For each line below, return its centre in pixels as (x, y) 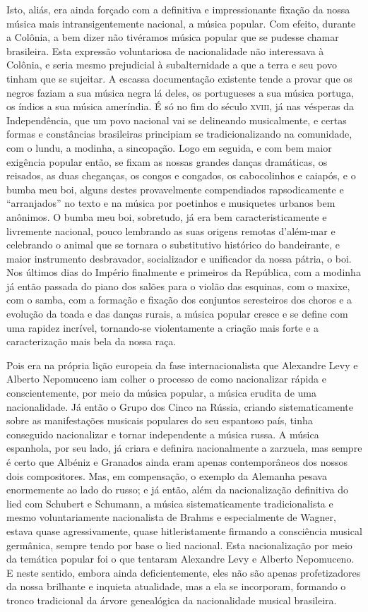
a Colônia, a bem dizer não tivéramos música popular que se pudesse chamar (173, 37)
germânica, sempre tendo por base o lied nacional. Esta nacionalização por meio (179, 545)
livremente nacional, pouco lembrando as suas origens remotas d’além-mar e (171, 230)
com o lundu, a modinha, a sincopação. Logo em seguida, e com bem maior (169, 147)
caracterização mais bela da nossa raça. (91, 341)
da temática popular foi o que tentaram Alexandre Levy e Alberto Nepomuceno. (180, 559)
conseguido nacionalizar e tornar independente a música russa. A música (163, 434)
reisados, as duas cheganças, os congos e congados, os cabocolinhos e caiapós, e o (181, 175)
